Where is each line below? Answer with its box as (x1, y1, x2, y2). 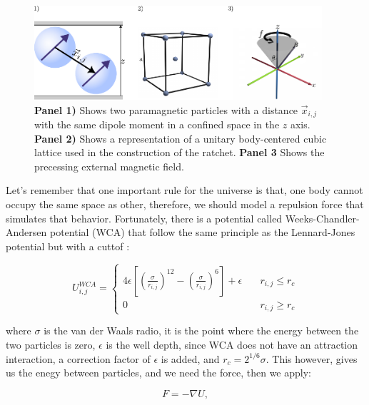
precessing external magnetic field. (34, 158, 184, 173)
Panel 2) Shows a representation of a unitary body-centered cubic (34, 130, 327, 145)
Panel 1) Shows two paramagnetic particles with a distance (34, 102, 298, 117)
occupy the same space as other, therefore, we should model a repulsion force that (6, 197, 364, 212)
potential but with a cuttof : (6, 238, 130, 253)
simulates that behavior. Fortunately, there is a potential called (6, 210, 283, 225)
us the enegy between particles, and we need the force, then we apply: (6, 365, 311, 380)
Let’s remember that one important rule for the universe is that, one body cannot (6, 183, 363, 198)
